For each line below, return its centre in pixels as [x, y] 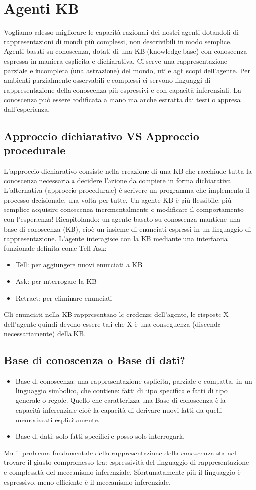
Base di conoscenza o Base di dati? [95, 360]
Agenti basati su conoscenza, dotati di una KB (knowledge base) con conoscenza [126, 51]
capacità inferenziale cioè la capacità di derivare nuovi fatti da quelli [119, 409]
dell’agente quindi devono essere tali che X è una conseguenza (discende [112, 324]
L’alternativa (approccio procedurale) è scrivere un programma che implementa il [127, 190]
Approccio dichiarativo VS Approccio [102, 135]
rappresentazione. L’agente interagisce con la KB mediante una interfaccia [116, 238]
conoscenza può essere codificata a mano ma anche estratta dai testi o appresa [122, 99]
